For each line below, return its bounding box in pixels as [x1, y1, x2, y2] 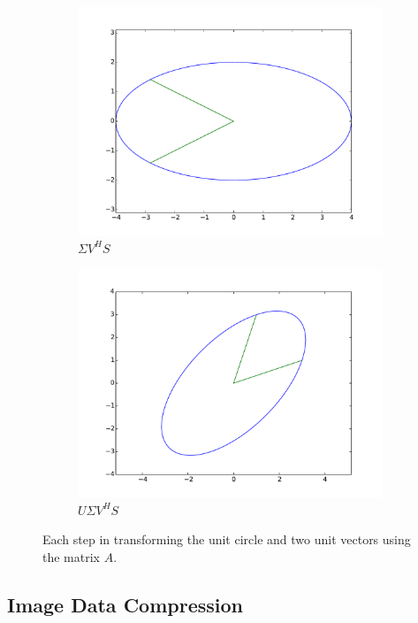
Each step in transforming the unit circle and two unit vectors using [42, 530, 411, 549]
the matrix [42, 547, 100, 565]
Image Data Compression [7, 590, 243, 618]
